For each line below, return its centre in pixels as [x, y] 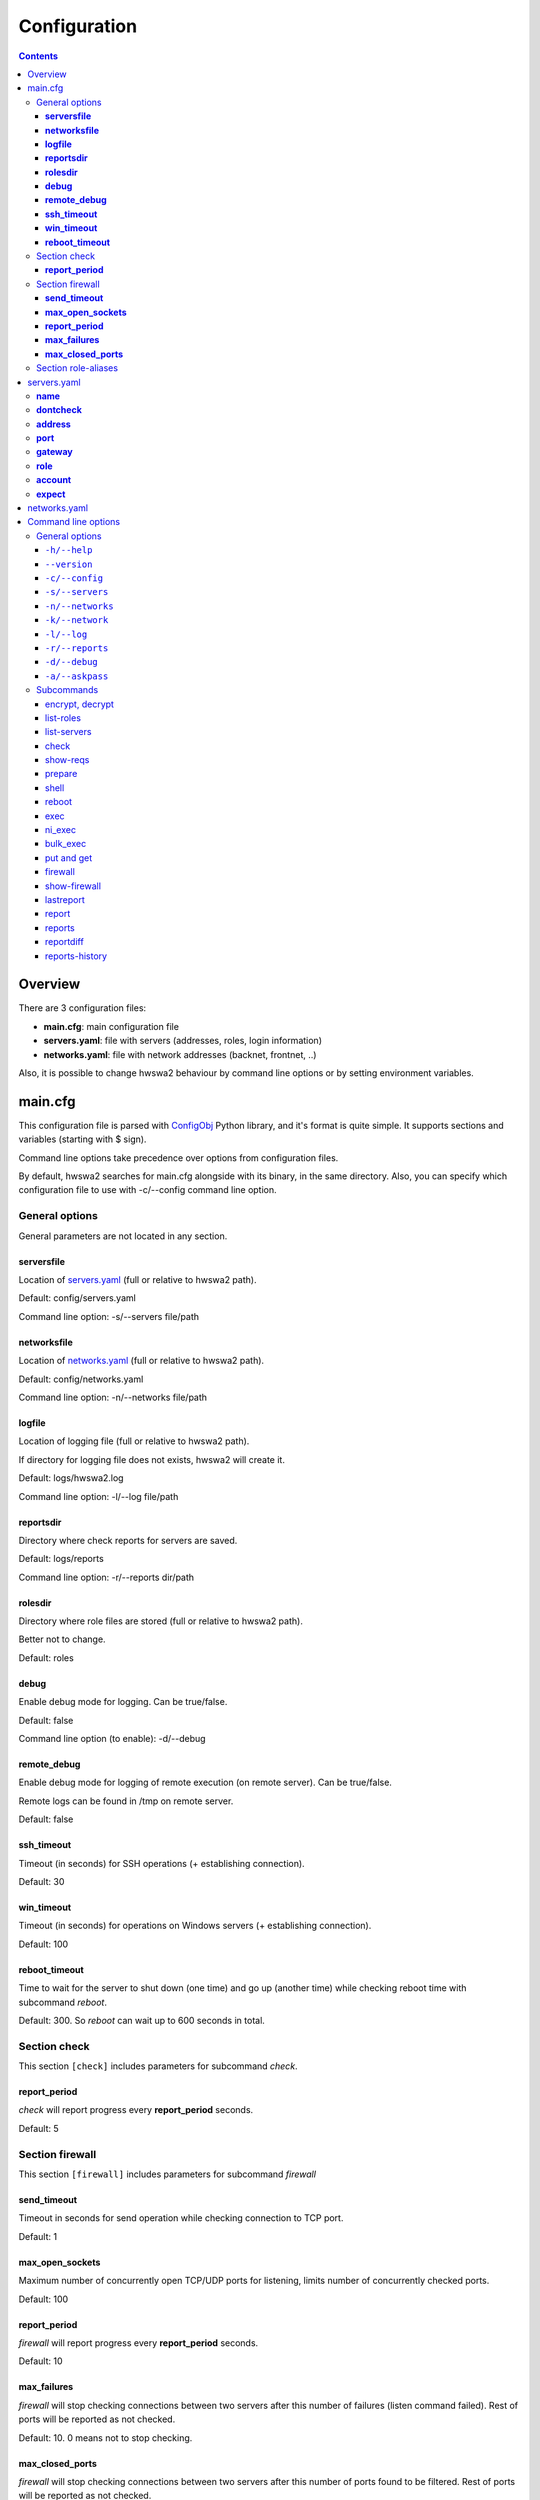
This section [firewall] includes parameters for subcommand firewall [167, 2174]
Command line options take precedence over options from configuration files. [178, 1157]
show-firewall [73, 886]
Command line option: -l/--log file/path [98, 1496]
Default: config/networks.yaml [81, 1379]
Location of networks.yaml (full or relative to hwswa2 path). [141, 1361]
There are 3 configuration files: [82, 1008]
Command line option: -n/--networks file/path [113, 1397]
